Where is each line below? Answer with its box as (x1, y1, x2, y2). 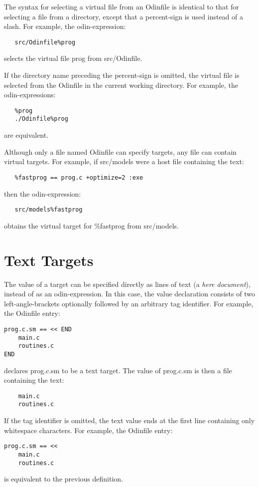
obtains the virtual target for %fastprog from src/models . (4, 220, 179, 231)
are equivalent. (4, 130, 49, 140)
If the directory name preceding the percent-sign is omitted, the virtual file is (4, 70, 240, 80)
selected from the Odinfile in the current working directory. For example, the (4, 79, 238, 90)
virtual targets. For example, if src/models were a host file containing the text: (4, 156, 244, 167)
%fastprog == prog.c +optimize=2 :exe (14, 174, 143, 181)
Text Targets (4, 249, 94, 270)
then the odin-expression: (4, 188, 81, 199)
